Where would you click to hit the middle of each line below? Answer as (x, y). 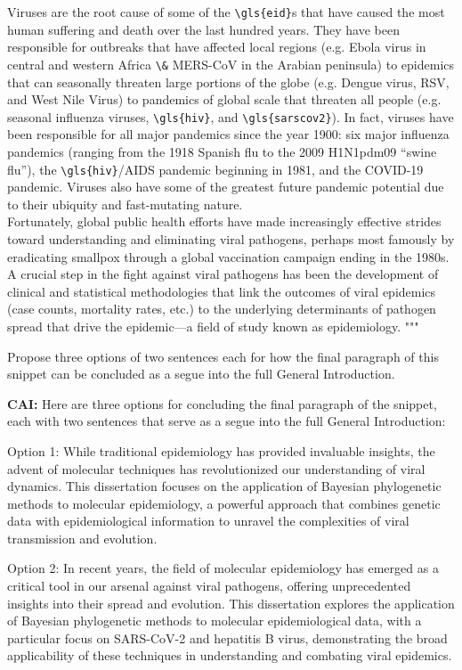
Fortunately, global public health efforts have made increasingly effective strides (224, 221)
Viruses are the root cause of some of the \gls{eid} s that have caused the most (226, 12)
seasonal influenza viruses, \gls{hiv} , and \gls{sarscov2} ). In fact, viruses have (231, 116)
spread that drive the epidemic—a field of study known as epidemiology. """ (213, 326)
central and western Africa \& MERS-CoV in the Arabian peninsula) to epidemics (231, 64)
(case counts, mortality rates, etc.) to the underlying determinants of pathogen (222, 309)
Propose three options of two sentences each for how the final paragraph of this (223, 356)
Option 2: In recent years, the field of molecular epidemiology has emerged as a (223, 568)
